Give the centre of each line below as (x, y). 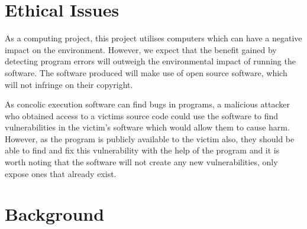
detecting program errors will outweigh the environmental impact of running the (150, 61)
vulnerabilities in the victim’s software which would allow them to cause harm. (147, 127)
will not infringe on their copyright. (69, 84)
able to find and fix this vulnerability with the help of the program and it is (142, 150)
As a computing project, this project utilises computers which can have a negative (153, 38)
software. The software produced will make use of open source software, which (146, 72)
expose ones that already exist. (61, 173)
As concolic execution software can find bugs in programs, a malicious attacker (147, 104)
